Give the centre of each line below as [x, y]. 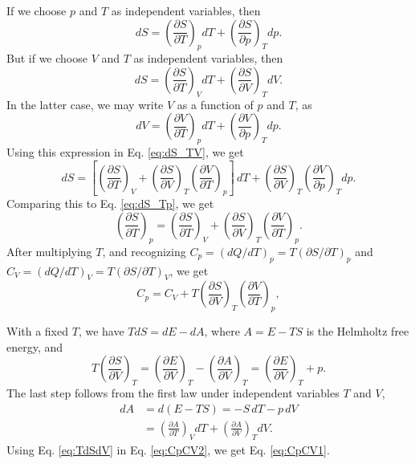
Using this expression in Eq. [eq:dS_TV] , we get [125, 152]
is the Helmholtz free [358, 331]
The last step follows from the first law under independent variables [173, 393]
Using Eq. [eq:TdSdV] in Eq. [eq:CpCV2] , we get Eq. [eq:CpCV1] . [168, 449]
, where [222, 331]
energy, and [35, 346]
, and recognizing [144, 251]
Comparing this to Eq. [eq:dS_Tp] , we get [110, 204]
